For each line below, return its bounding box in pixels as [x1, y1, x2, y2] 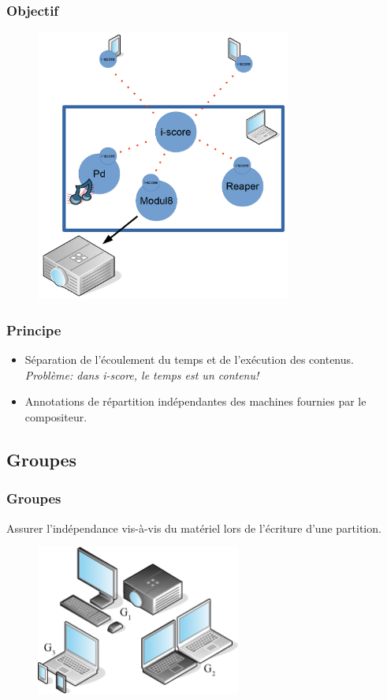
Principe [6, 320, 61, 339]
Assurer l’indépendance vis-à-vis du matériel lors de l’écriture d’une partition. [6, 519, 381, 536]
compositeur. [24, 408, 87, 425]
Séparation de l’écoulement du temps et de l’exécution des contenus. [24, 351, 354, 368]
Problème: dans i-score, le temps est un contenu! [24, 366, 259, 383]
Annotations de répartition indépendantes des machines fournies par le [24, 393, 367, 410]
